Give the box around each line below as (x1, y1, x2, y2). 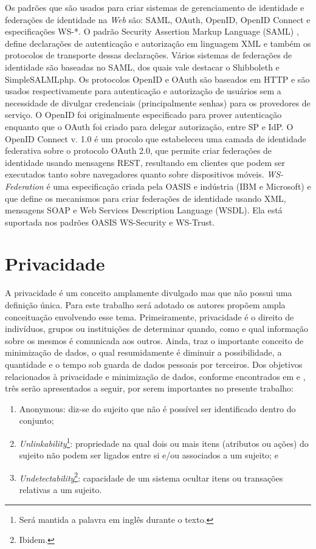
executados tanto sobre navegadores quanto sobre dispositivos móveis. (5, 168, 264, 181)
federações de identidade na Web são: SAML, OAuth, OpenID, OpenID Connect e (5, 13, 311, 26)
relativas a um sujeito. (19, 483, 102, 496)
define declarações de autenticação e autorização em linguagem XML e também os (5, 36, 311, 49)
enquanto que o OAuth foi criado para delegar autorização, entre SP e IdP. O (5, 120, 294, 133)
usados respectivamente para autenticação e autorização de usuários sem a (5, 85, 281, 97)
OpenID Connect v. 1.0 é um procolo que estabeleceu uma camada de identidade (5, 132, 306, 145)
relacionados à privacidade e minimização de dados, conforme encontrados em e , (5, 370, 306, 382)
